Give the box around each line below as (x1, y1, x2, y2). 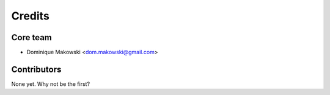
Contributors (11, 64, 62, 74)
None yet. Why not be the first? (11, 80, 90, 88)
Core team (11, 32, 52, 43)
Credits (11, 9, 50, 23)
